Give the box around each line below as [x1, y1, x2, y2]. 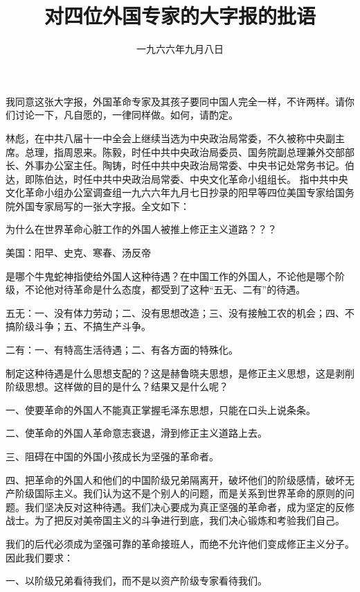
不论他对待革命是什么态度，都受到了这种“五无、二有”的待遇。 [24, 282, 306, 297]
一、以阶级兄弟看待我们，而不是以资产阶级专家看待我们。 [6, 573, 267, 588]
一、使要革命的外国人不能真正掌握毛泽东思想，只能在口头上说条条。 [6, 402, 316, 417]
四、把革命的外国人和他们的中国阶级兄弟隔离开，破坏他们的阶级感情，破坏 [6, 472, 345, 487]
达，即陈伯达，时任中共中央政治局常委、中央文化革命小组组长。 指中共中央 [6, 171, 348, 186]
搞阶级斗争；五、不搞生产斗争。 [6, 319, 151, 333]
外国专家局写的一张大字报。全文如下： [15, 198, 190, 213]
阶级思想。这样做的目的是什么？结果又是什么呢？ [6, 379, 228, 394]
